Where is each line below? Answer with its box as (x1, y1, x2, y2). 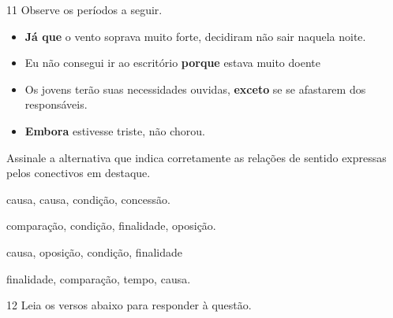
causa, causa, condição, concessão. (6, 190, 170, 207)
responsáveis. (24, 96, 88, 113)
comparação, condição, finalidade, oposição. (6, 217, 216, 234)
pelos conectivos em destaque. (6, 165, 151, 181)
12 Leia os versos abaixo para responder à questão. (6, 297, 252, 313)
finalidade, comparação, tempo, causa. (6, 270, 191, 287)
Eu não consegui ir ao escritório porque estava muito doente (24, 54, 320, 71)
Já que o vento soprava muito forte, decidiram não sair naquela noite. (24, 28, 366, 44)
